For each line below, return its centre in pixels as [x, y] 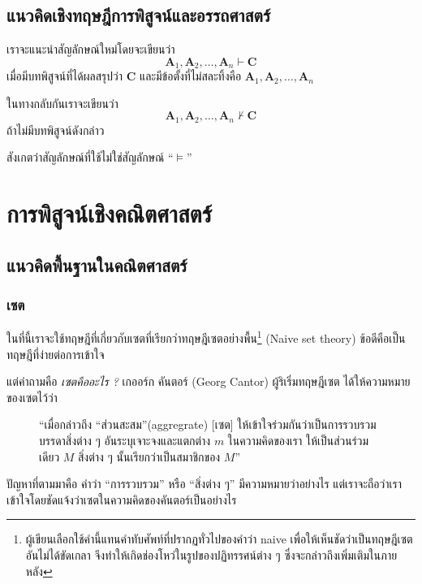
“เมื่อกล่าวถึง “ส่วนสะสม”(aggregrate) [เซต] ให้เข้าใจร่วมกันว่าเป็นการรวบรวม [208, 424]
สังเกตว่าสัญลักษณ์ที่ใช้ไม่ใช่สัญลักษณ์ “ [90, 157]
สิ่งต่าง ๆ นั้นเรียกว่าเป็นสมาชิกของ [149, 456]
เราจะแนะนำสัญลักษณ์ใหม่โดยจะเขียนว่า [91, 49]
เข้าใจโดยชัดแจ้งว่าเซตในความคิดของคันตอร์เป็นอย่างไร [122, 499]
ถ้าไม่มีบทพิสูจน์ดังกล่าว [56, 130]
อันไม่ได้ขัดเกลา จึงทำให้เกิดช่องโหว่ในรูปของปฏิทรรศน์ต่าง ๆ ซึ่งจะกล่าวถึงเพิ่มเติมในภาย [211, 555]
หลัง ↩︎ [39, 571]
